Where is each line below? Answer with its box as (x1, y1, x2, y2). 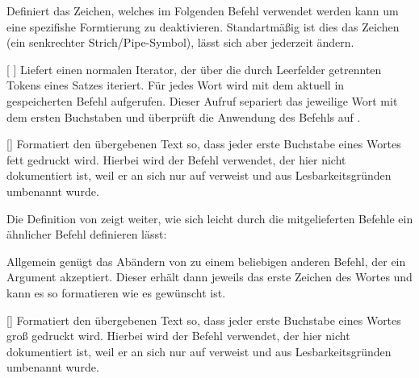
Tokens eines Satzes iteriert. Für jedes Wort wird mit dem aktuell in (6, 77, 345, 93)
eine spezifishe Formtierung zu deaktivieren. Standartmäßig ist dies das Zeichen (6, 18, 400, 35)
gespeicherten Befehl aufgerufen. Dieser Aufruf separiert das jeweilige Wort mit (6, 92, 398, 109)
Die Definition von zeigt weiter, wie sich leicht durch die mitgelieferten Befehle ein (6, 210, 413, 226)
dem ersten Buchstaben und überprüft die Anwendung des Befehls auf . (6, 108, 361, 125)
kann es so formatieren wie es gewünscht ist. (6, 284, 226, 301)
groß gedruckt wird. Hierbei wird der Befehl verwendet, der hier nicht (6, 327, 350, 344)
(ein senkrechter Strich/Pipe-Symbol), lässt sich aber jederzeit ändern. (6, 34, 354, 51)
